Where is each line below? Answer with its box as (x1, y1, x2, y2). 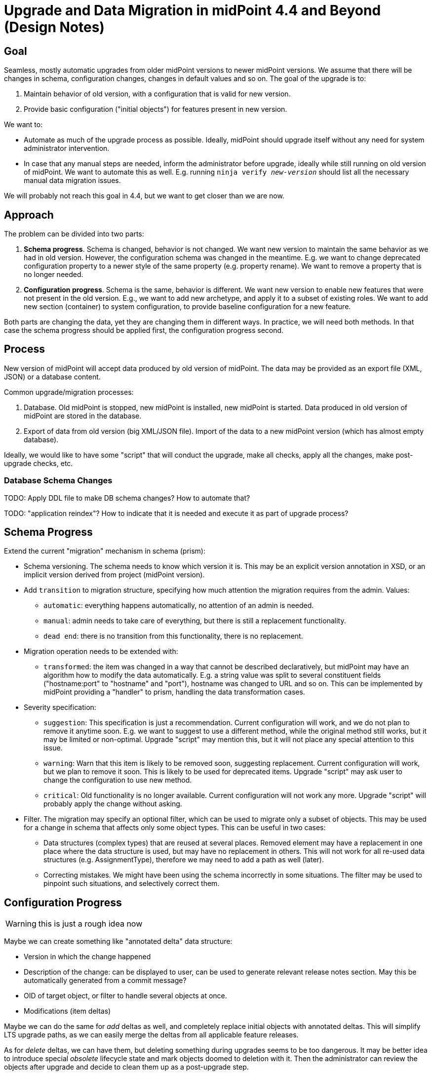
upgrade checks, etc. (4, 459, 73, 467)
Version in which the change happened (24, 952, 151, 961)
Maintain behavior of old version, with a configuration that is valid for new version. (24, 90, 291, 98)
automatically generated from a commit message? (24, 976, 187, 985)
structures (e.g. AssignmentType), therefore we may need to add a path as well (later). (43, 855, 324, 864)
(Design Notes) (4, 19, 105, 36)
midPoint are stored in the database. (24, 411, 142, 420)
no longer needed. (24, 270, 83, 279)
